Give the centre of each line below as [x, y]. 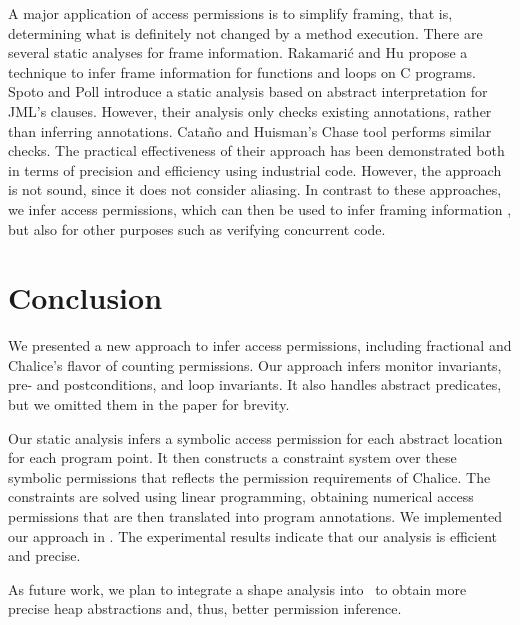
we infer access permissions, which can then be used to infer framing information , [260, 208]
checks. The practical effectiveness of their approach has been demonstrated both [256, 150]
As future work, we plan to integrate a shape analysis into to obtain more [237, 588]
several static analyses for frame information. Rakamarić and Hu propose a [238, 52]
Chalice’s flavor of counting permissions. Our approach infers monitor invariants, [255, 364]
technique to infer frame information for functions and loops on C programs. [242, 71]
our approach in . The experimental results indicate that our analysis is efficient [253, 535]
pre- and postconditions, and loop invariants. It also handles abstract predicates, [255, 384]
